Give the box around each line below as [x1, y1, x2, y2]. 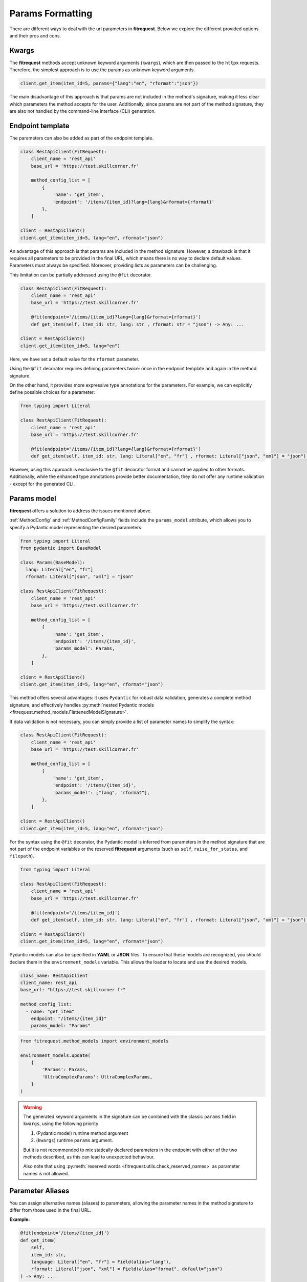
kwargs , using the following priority [23, 1120, 99, 1127]
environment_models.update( [20, 1052, 91, 1058]
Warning [23, 1104, 42, 1110]
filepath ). [9, 853, 34, 859]
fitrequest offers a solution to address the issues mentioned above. [9, 508, 152, 514]
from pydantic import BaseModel [20, 545, 102, 551]
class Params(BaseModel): [20, 559, 85, 565]
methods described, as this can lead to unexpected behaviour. [23, 1154, 155, 1160]
